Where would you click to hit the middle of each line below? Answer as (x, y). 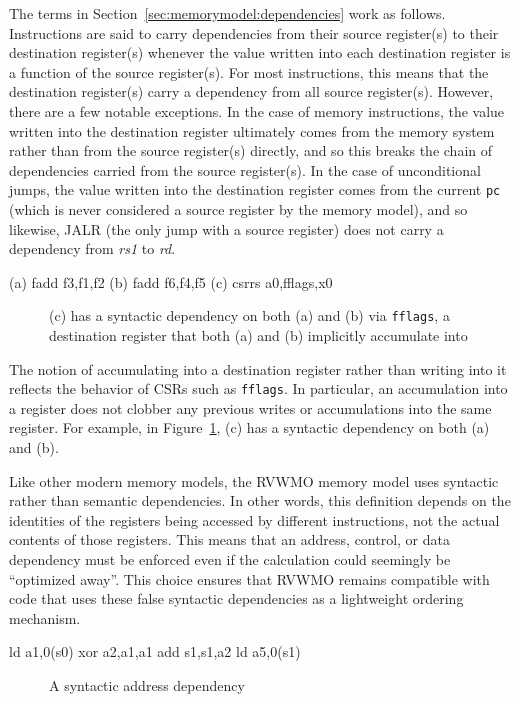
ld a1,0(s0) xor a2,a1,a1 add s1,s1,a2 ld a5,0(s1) (155, 651)
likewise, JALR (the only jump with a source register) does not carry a (226, 228)
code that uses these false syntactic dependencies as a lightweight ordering (236, 598)
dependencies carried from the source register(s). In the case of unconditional (245, 169)
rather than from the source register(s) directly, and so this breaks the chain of (250, 150)
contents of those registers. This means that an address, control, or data (229, 539)
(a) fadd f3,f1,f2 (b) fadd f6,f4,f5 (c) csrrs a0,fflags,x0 (171, 281)
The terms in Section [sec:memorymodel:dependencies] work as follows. (227, 13)
